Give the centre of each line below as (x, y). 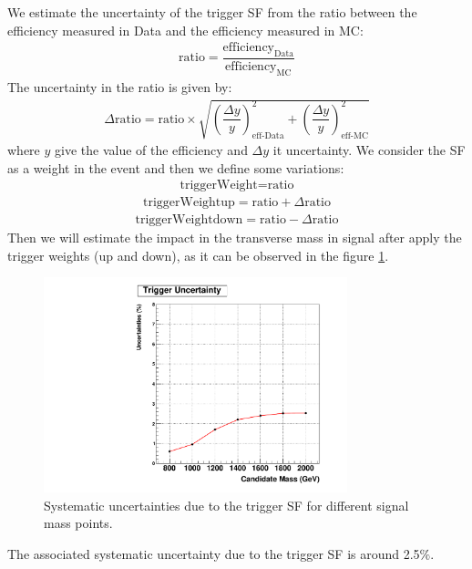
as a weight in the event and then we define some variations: (176, 167)
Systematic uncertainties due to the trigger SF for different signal (226, 505)
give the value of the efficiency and (151, 150)
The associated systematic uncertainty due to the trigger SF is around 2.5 (214, 553)
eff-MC (355, 135)
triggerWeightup (189, 203)
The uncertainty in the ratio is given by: (120, 86)
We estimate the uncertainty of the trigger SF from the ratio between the (212, 12)
